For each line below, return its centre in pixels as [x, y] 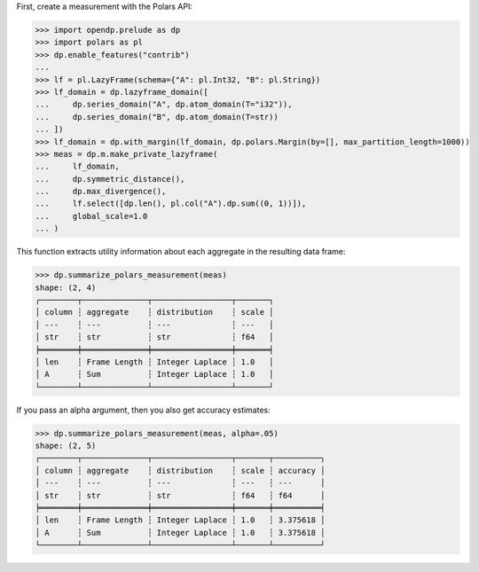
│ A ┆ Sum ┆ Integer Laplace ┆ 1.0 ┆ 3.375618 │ [180, 533]
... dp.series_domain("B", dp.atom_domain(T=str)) [157, 117]
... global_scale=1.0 [91, 216]
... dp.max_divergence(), [101, 192]
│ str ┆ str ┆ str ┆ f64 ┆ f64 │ [180, 495]
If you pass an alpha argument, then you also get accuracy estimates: [143, 410]
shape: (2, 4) [66, 287]
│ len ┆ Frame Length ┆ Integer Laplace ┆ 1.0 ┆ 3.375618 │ [180, 520]
